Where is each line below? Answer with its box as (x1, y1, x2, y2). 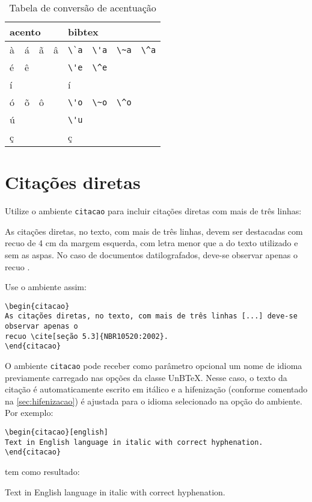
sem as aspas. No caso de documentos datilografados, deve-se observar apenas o (5, 248, 298, 261)
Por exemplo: (5, 406, 54, 419)
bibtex (67, 25, 99, 39)
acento (10, 25, 41, 39)
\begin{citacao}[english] (5, 428, 108, 437)
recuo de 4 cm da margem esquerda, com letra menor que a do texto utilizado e (5, 237, 298, 249)
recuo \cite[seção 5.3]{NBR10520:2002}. (5, 332, 169, 341)
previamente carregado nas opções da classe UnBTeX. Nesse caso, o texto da (5, 371, 287, 383)
